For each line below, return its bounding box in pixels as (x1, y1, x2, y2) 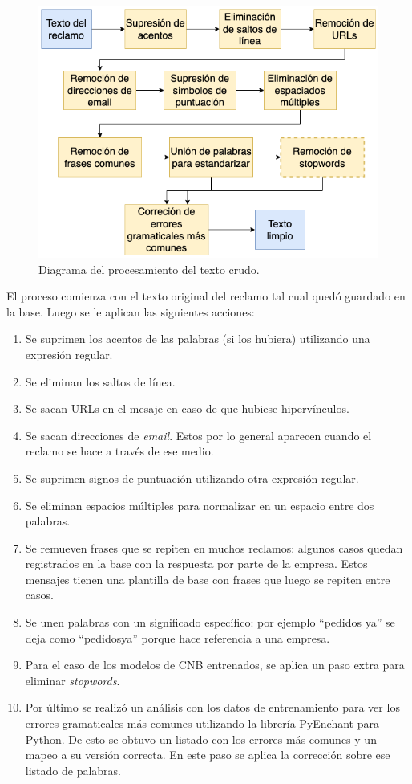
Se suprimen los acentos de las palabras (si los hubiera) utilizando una (25, 330, 370, 347)
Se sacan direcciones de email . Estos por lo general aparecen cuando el (25, 427, 372, 443)
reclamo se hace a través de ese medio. (25, 443, 214, 459)
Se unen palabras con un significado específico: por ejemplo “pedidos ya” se (25, 614, 395, 631)
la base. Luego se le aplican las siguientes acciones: (6, 303, 255, 320)
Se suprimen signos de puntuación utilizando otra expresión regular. (25, 469, 359, 486)
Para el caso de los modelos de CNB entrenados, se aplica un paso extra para (25, 656, 405, 673)
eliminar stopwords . (25, 672, 120, 688)
